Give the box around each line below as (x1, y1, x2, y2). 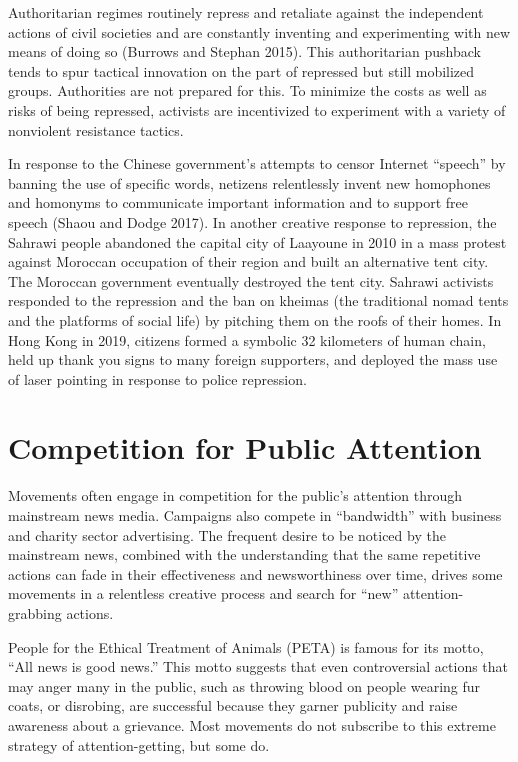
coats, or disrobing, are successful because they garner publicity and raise (8, 695, 458, 716)
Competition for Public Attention (8, 427, 482, 468)
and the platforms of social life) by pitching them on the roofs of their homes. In (8, 309, 502, 330)
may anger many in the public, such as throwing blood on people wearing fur (8, 675, 481, 696)
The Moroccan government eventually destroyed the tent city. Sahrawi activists (8, 270, 494, 291)
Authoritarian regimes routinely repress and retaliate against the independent (8, 2, 484, 22)
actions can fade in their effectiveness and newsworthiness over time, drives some (8, 563, 503, 584)
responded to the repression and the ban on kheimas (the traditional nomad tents (8, 290, 509, 311)
